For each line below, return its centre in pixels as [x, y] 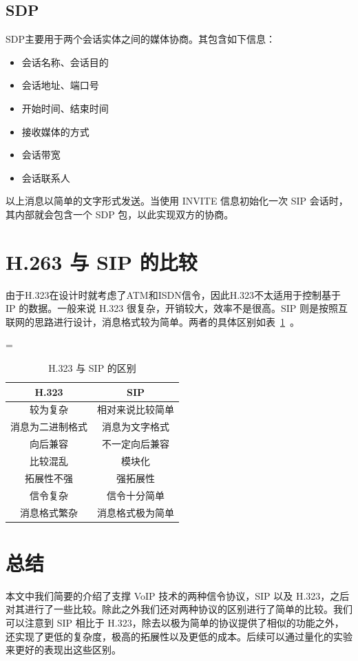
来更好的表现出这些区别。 [63, 650]
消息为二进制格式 [49, 427]
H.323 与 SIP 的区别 [92, 368]
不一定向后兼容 [136, 444]
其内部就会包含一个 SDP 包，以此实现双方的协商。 [120, 214]
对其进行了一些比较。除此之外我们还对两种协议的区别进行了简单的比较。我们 [179, 609]
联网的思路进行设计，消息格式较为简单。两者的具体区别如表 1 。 [152, 321]
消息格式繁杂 [49, 512]
